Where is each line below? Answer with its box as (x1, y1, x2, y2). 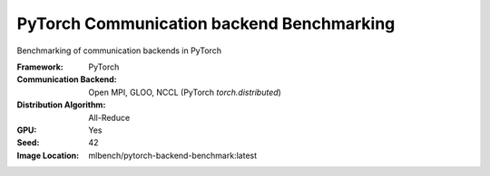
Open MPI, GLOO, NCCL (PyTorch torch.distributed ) (88, 87, 281, 97)
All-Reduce (88, 112, 131, 123)
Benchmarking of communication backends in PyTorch (16, 45, 222, 56)
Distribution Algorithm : (16, 99, 106, 110)
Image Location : (16, 150, 80, 161)
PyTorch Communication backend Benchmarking (16, 14, 396, 33)
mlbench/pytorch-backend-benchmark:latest (88, 150, 258, 161)
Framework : (16, 61, 64, 72)
